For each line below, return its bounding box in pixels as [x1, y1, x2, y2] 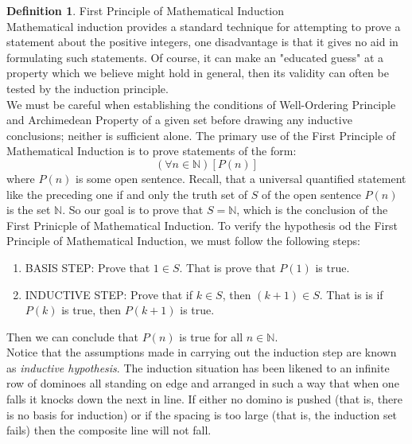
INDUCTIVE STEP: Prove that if [25, 286, 193, 302]
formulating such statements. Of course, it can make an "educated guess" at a [6, 49, 384, 65]
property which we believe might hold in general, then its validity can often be [6, 64, 389, 81]
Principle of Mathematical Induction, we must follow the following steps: [6, 232, 360, 249]
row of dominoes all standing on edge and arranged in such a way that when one [6, 375, 399, 391]
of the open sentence [262, 185, 361, 202]
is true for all [179, 328, 243, 345]
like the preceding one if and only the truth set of [6, 185, 248, 202]
